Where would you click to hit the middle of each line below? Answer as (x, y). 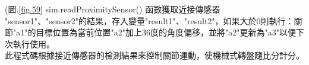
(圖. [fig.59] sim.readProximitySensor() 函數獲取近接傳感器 (113, 9)
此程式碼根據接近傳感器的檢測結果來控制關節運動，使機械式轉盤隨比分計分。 (154, 55)
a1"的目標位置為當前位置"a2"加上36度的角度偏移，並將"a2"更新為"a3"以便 (156, 32)
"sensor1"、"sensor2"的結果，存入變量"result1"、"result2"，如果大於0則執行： (149, 20)
